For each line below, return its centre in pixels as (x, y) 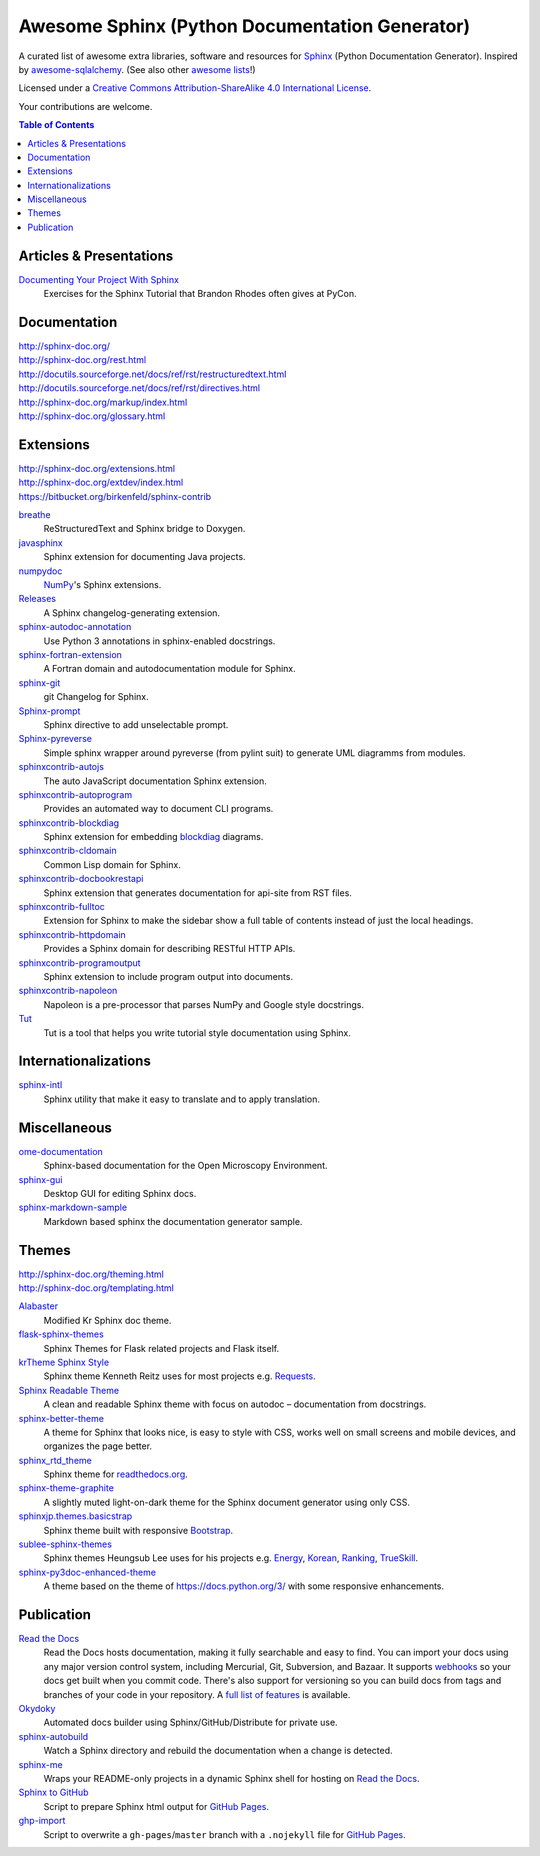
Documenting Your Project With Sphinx (99, 279)
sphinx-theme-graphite (66, 1488)
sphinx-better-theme (61, 1418)
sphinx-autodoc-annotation (75, 627)
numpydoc (40, 571)
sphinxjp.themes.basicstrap (75, 1516)
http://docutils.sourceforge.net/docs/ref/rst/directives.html (139, 388)
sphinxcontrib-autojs (61, 767)
